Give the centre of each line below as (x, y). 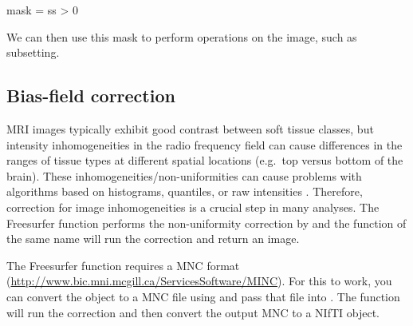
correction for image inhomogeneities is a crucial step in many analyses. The (193, 207)
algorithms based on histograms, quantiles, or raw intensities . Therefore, (185, 191)
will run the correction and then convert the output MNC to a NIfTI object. (193, 312)
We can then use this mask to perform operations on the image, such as (182, 36)
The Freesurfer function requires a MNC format (123, 265)
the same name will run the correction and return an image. (153, 239)
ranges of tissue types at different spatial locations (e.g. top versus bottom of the (205, 160)
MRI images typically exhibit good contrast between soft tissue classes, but (190, 128)
